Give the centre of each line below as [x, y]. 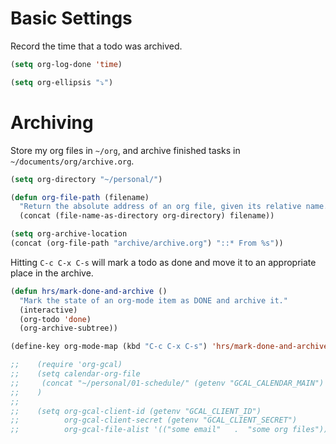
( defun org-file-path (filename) [80, 197]
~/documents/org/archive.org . [72, 161]
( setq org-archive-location [69, 234]
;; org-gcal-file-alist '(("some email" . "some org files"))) [171, 430]
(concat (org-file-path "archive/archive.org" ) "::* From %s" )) [147, 243]
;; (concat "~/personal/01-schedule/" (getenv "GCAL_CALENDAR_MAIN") [167, 383]
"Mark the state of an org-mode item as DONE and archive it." [153, 300]
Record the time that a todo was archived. [96, 46]
